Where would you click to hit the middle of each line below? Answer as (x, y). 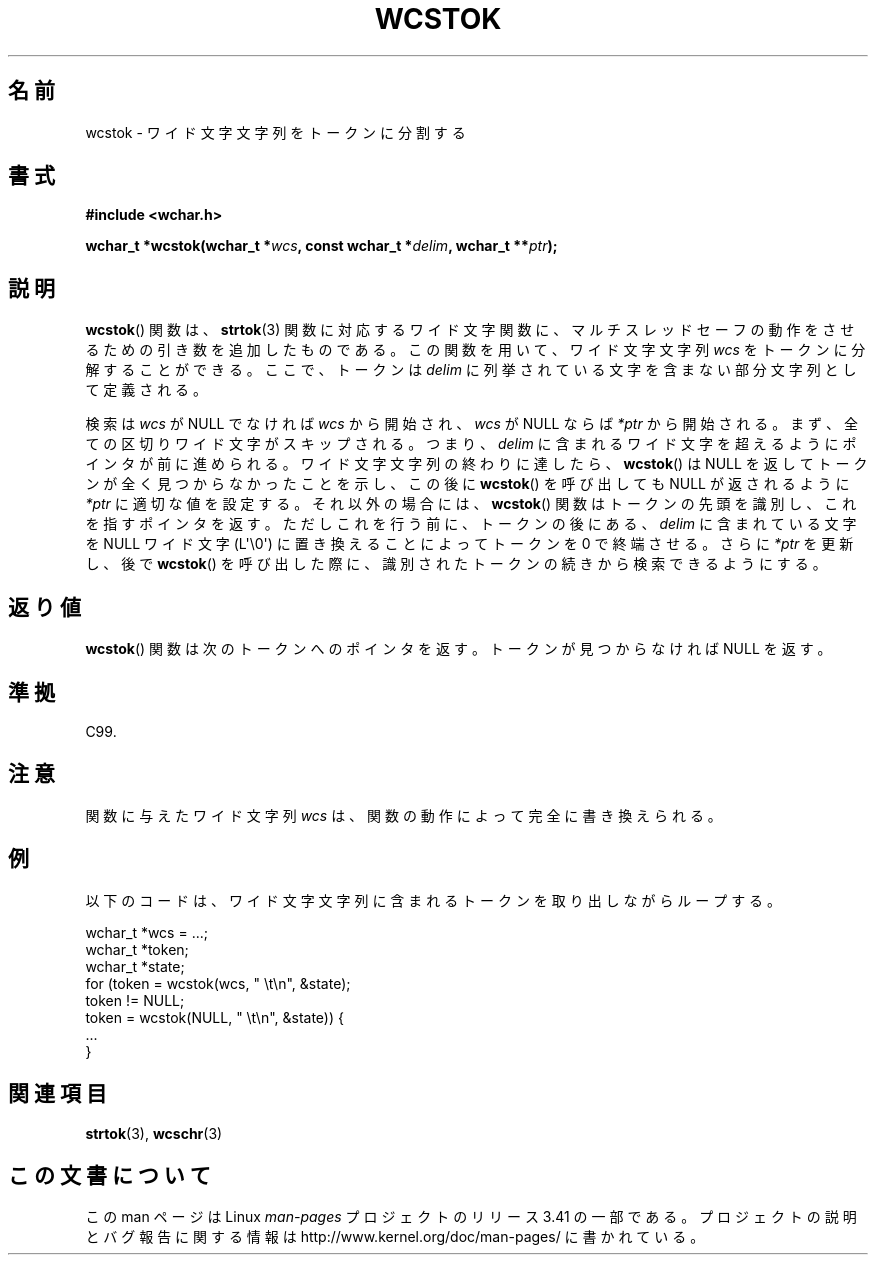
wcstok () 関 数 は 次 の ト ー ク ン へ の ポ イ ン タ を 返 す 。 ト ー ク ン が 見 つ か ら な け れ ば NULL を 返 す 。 (458, 649)
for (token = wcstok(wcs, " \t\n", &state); (218, 983)
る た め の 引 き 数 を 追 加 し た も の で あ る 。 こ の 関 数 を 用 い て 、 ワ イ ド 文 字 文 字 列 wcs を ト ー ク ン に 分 (475, 350)
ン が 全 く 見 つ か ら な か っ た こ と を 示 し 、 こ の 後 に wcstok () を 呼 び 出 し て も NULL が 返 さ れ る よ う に (467, 484)
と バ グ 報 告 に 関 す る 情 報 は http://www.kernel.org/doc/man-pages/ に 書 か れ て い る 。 (395, 1237)
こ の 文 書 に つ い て (109, 1175)
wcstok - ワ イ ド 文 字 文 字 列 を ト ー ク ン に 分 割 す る (275, 132)
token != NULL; (135, 1000)
